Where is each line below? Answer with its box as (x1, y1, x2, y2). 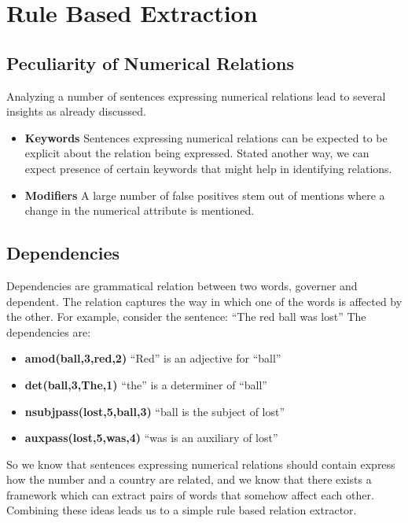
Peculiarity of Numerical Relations (6, 50, 294, 75)
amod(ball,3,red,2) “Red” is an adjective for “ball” (24, 350, 281, 366)
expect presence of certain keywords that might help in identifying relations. (24, 160, 392, 176)
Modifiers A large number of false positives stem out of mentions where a (24, 186, 385, 203)
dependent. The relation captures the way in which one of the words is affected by (6, 293, 402, 309)
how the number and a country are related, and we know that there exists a (6, 471, 372, 488)
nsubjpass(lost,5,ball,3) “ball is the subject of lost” (24, 403, 285, 419)
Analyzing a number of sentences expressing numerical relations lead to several (6, 87, 386, 104)
